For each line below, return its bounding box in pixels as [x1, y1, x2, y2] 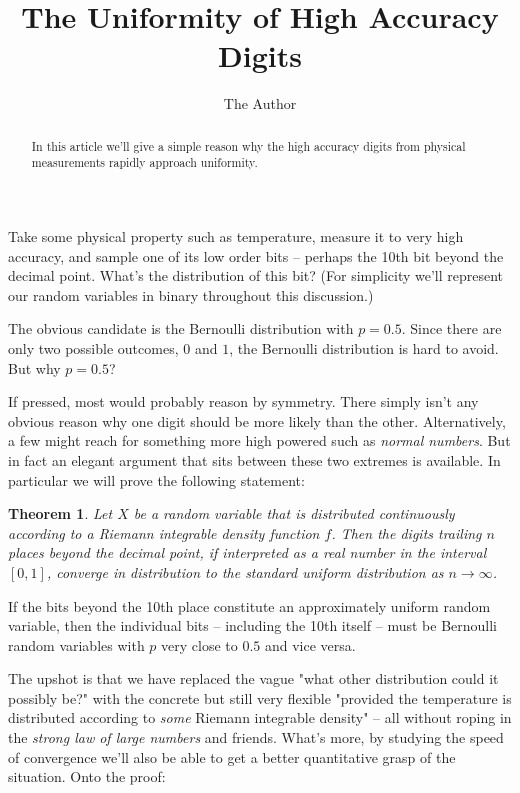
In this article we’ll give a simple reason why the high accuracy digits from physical [31, 137, 466, 154]
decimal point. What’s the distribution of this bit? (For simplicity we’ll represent [8, 265, 504, 286]
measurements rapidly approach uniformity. [31, 154, 258, 171]
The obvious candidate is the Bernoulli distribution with [8, 318, 354, 339]
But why [8, 357, 61, 378]
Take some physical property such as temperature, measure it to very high [8, 226, 464, 247]
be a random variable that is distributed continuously [133, 503, 455, 524]
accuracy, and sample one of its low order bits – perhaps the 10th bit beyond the [8, 245, 504, 266]
